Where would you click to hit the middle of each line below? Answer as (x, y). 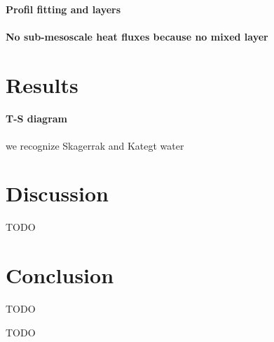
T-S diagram (37, 119)
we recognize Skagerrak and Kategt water (95, 145)
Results (42, 84)
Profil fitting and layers (63, 9)
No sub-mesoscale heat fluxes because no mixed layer (137, 36)
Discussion (57, 193)
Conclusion (60, 275)
